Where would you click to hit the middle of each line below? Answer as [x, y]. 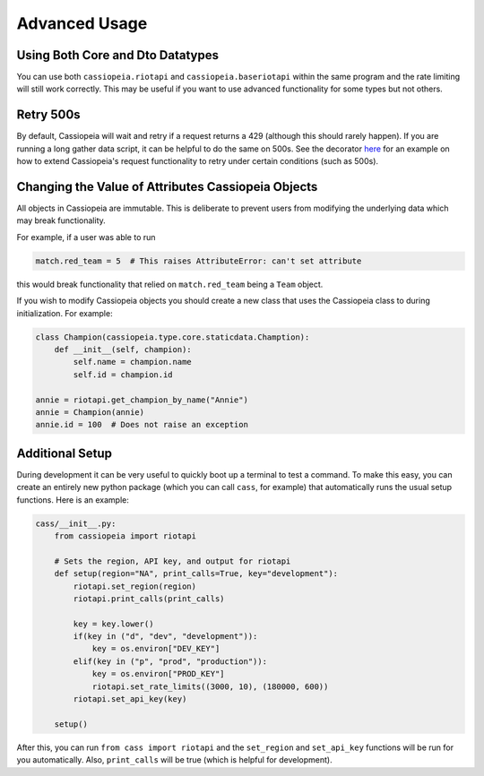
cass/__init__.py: [76, 523]
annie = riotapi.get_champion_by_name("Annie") [142, 400]
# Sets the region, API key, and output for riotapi [173, 561]
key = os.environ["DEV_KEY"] [156, 649]
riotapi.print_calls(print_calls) [149, 599]
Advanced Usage [82, 23]
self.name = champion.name [132, 362]
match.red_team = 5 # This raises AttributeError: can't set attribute [199, 261]
